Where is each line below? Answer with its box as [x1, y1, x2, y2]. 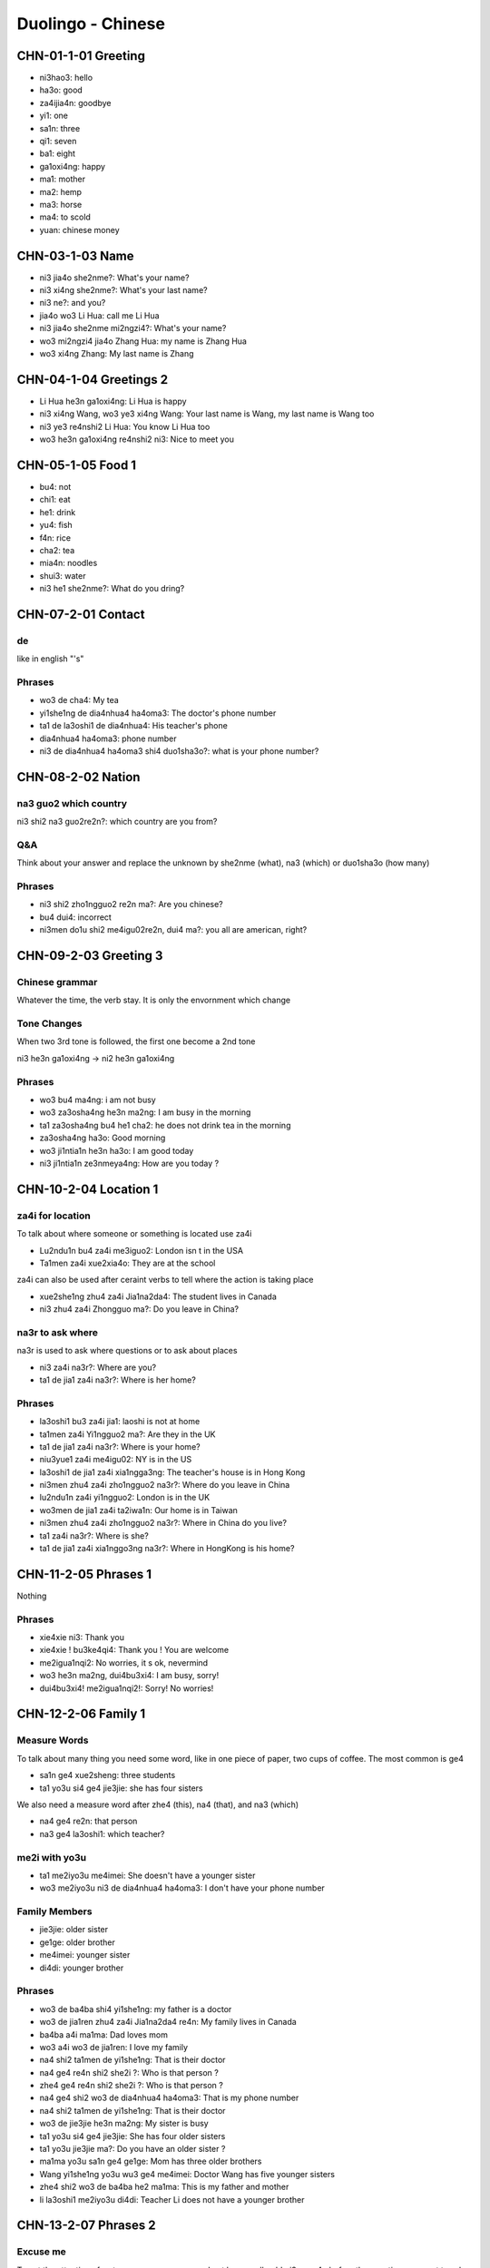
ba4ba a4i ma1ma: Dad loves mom [39, 2028, 168, 2040]
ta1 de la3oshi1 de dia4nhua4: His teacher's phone [39, 720, 229, 731]
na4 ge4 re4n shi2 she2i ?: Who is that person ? [39, 2067, 220, 2077]
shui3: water [39, 570, 86, 581]
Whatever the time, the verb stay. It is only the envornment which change [16, 994, 290, 1006]
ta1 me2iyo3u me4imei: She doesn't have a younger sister [39, 1870, 256, 1881]
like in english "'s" [16, 653, 84, 664]
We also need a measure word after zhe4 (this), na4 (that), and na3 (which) [16, 1799, 299, 1810]
